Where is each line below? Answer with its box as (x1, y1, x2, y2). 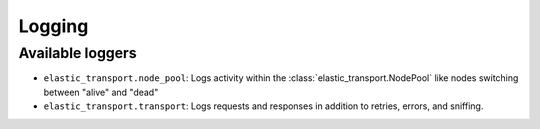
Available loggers (18, 44, 137, 62)
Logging (18, 15, 89, 37)
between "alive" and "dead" (43, 86, 159, 98)
